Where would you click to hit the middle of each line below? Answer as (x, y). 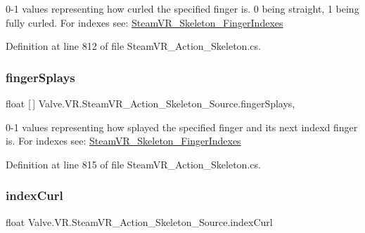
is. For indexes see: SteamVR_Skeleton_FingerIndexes (123, 141)
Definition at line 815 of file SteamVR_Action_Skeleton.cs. (133, 164)
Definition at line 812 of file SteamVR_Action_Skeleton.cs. (133, 46)
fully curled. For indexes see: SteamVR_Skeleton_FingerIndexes (145, 22)
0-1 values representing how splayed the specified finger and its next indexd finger (182, 127)
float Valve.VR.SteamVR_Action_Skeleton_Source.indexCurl (139, 221)
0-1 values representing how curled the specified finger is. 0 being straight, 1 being (182, 8)
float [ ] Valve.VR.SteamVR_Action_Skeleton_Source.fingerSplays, (151, 103)
